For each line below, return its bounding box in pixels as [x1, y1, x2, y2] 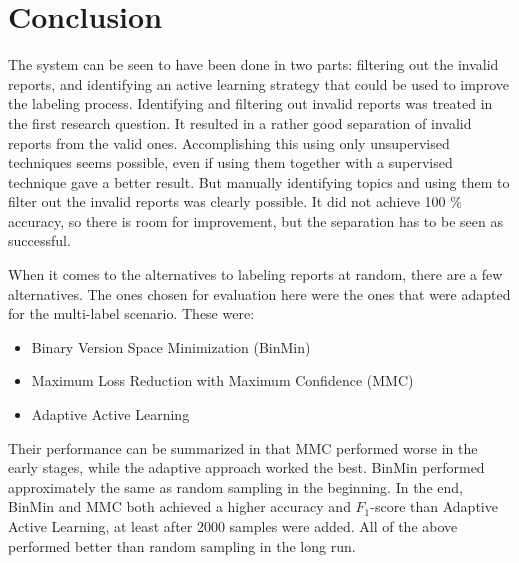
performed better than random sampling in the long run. [8, 535, 356, 556]
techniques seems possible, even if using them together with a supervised [8, 152, 453, 173]
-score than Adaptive [370, 496, 498, 517]
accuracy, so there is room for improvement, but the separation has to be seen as [8, 210, 503, 231]
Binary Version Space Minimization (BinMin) [31, 336, 311, 357]
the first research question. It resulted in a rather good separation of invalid [8, 112, 472, 133]
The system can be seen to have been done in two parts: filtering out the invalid [8, 54, 499, 75]
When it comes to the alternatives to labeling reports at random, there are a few [8, 264, 503, 285]
